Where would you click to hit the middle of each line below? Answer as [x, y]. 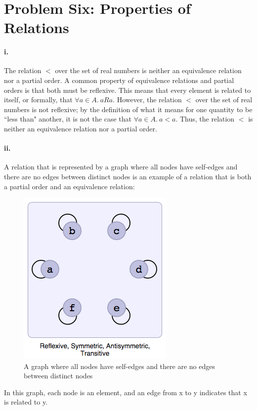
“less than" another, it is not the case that [68, 119]
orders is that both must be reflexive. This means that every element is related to [128, 90]
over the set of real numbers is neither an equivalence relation [148, 70]
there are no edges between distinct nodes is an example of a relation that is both [128, 176]
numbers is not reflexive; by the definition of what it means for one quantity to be [128, 109]
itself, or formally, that [38, 100]
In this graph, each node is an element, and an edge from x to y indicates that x [126, 392]
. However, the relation [147, 100]
